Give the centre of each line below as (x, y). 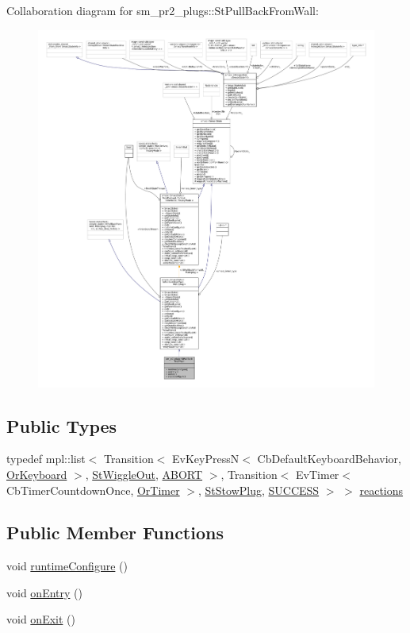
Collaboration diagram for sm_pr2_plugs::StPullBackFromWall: (163, 10)
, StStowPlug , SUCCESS (259, 490)
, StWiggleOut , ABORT (144, 474)
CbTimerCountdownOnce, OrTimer (93, 490)
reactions (381, 490)
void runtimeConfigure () (67, 566)
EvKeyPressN (206, 459)
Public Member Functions (115, 533)
